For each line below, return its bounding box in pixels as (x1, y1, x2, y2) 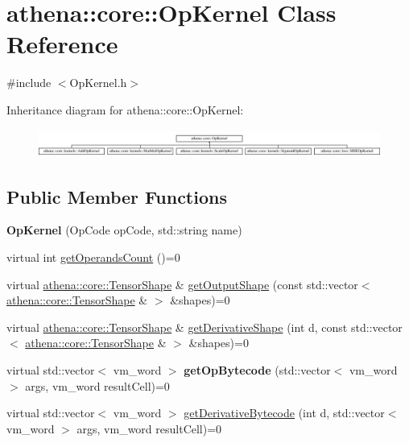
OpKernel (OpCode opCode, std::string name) (6, 221, 242, 238)
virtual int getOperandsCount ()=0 (6, 249, 180, 266)
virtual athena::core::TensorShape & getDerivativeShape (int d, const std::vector (6, 318, 403, 335)
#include (6, 74, 52, 91)
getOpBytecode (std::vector (184, 361, 331, 378)
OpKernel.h (69, 74, 127, 91)
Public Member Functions (6, 184, 227, 209)
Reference (6, 27, 118, 60)
